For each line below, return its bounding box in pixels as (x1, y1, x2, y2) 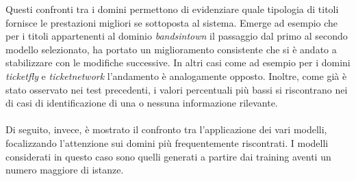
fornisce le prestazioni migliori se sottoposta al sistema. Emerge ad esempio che (5, 15, 338, 29)
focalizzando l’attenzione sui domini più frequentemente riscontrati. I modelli (5, 135, 329, 150)
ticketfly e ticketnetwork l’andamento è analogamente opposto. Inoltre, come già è (5, 68, 347, 83)
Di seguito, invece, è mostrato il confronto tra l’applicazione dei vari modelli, (5, 122, 327, 137)
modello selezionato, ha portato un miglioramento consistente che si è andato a (5, 42, 337, 56)
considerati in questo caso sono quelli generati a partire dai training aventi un (5, 149, 331, 163)
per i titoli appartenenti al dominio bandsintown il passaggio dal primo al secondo (5, 29, 348, 43)
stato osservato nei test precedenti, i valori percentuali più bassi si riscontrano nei (5, 82, 348, 96)
